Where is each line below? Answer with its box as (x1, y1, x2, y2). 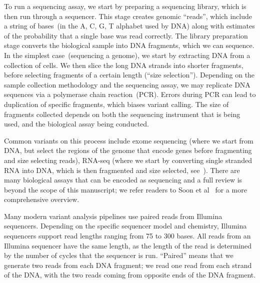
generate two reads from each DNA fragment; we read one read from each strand (4, 259, 252, 270)
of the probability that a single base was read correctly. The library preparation (4, 30, 248, 40)
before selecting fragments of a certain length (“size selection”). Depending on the (4, 69, 255, 80)
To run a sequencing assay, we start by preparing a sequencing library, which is (4, 1, 246, 11)
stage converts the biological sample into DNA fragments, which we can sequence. (4, 40, 254, 50)
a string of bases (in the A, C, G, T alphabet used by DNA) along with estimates (4, 20, 255, 31)
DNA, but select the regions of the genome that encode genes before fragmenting (4, 145, 252, 155)
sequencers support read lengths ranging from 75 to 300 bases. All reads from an (4, 230, 251, 241)
